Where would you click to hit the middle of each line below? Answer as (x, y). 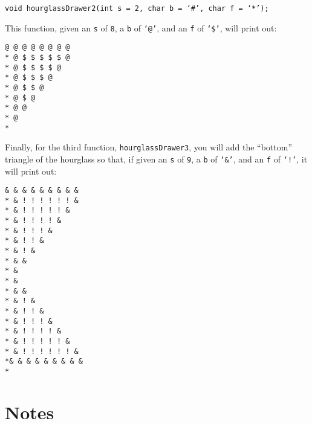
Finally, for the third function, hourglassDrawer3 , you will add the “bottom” (149, 147)
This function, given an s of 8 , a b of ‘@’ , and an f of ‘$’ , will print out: (141, 27)
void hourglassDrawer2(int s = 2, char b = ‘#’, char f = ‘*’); (137, 8)
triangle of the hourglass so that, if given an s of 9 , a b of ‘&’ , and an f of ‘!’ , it (156, 159)
